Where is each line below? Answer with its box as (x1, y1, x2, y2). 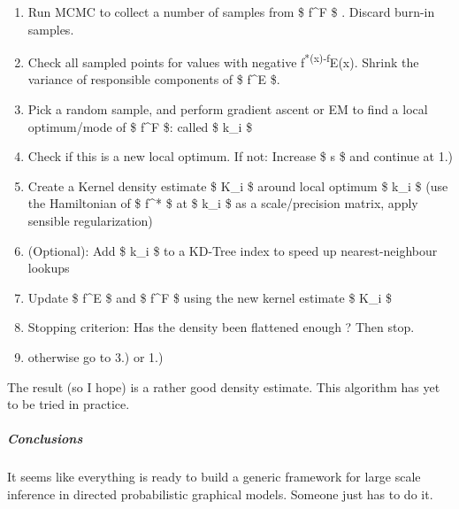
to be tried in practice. (7, 395, 130, 413)
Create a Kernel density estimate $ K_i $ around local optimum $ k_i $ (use (27, 176, 448, 195)
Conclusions (7, 429, 83, 448)
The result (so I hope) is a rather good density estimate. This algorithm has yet (7, 377, 440, 396)
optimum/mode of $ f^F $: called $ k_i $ (27, 117, 253, 135)
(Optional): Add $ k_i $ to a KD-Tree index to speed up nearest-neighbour (27, 241, 438, 259)
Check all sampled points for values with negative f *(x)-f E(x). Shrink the (27, 50, 419, 71)
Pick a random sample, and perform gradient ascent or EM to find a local (27, 100, 428, 119)
